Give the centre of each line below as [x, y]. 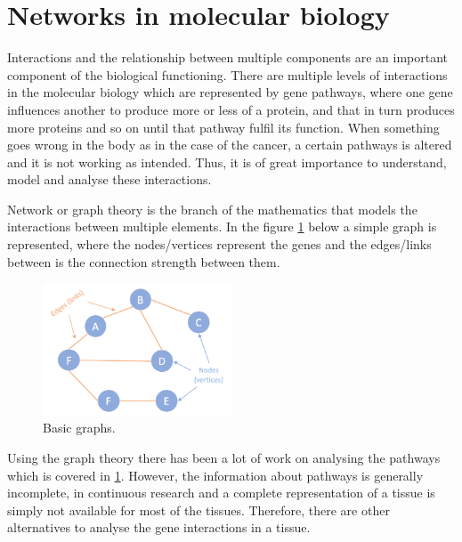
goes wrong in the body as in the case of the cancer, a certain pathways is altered [230, 145]
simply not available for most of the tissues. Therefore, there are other [199, 510]
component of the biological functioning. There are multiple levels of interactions [227, 74]
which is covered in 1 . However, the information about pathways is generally [215, 475]
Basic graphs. [79, 428]
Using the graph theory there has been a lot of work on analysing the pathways [224, 458]
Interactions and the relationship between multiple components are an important [228, 57]
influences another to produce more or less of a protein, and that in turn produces [231, 109]
